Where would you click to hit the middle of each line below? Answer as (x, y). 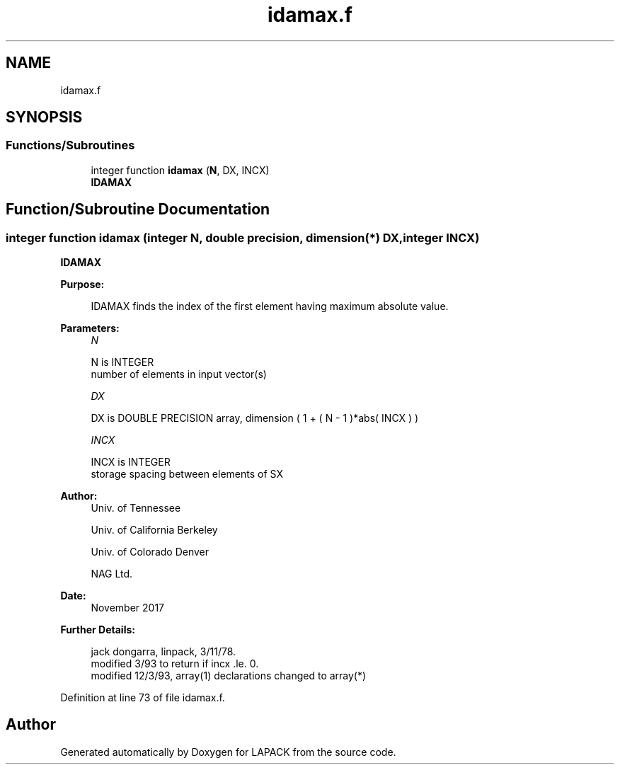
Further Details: (98, 630)
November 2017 (128, 608)
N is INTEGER (122, 362)
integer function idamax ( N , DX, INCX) (180, 170)
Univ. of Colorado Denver (150, 552)
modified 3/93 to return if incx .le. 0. (175, 664)
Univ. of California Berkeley (154, 530)
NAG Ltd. (112, 574)
